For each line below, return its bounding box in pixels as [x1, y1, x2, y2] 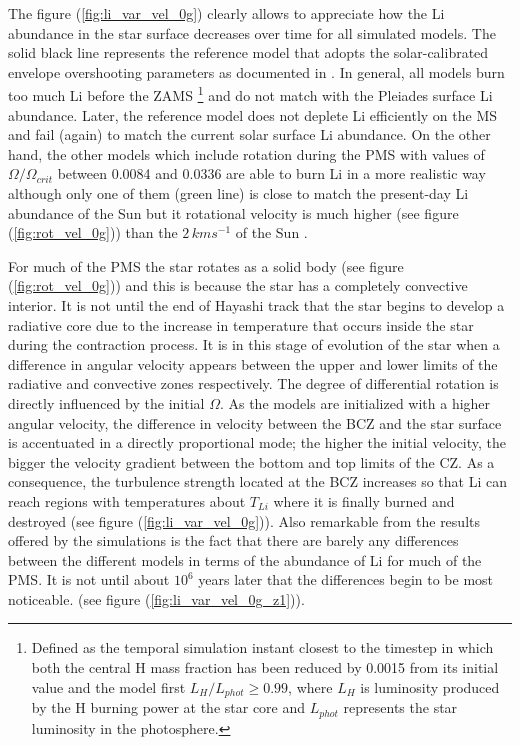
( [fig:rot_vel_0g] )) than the [8, 222, 178, 243]
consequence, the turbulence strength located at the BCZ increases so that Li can [8, 471, 507, 492]
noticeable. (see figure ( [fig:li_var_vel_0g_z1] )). [8, 588, 305, 609]
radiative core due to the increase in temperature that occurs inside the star [8, 314, 474, 335]
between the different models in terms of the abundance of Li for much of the [8, 549, 482, 570]
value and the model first [31, 676, 186, 697]
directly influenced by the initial [8, 392, 205, 413]
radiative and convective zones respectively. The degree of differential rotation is [8, 373, 499, 394]
